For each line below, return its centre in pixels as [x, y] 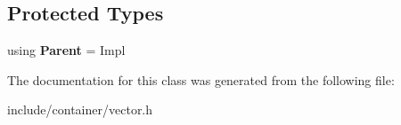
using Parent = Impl [66, 50]
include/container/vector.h [80, 109]
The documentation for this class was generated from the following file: [201, 79]
